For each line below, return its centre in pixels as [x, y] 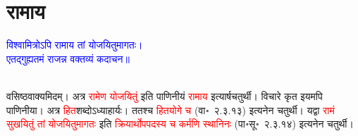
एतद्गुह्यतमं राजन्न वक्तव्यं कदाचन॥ [68, 58]
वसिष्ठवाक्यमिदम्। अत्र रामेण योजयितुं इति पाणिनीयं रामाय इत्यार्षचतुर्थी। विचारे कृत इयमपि [165, 95]
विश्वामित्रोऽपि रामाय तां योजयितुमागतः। [75, 45]
